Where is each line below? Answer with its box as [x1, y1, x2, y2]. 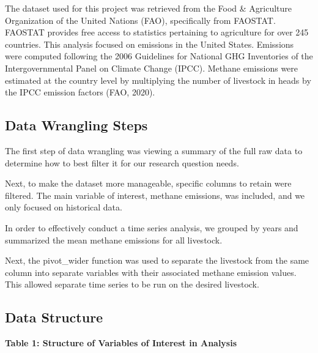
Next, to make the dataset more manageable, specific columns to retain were [5, 177, 292, 190]
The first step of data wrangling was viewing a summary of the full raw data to [5, 144, 303, 157]
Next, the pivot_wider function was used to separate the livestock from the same [5, 254, 309, 267]
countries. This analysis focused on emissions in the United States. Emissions [5, 37, 294, 50]
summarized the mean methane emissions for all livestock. [5, 233, 223, 246]
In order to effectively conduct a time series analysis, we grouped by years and [5, 221, 298, 234]
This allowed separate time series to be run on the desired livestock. [5, 278, 259, 291]
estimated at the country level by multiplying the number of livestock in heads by [5, 73, 311, 86]
